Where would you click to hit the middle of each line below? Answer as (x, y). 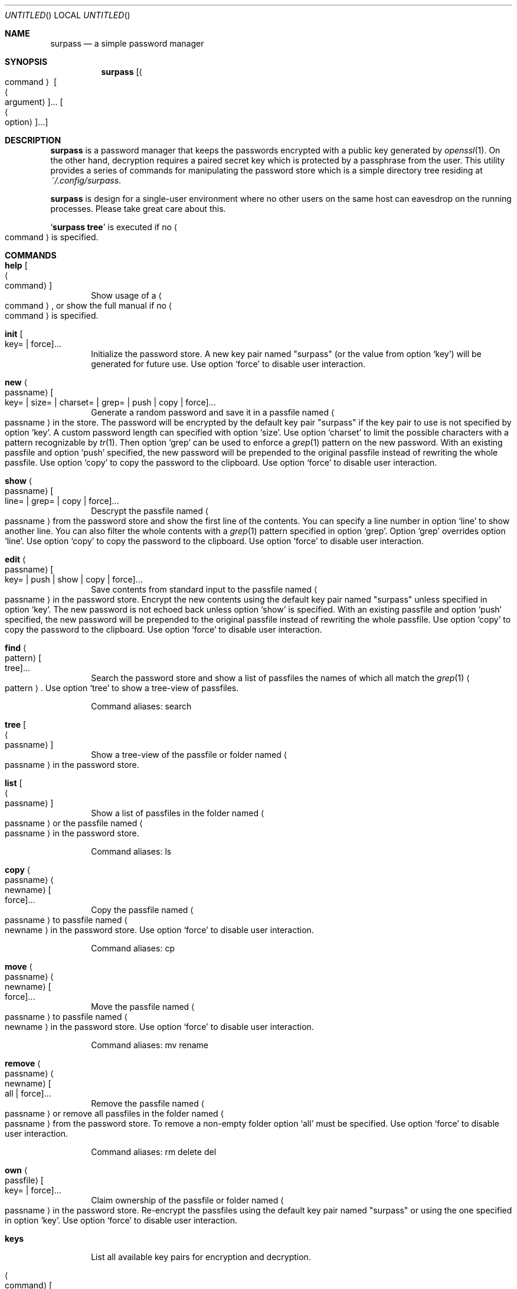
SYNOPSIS (26, 62)
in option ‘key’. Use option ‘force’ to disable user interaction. (121, 1220)
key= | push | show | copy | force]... (74, 579)
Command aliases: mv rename (150, 1045)
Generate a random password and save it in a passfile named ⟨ (213, 412)
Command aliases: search (141, 706)
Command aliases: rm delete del (154, 1152)
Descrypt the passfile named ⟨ (150, 511)
